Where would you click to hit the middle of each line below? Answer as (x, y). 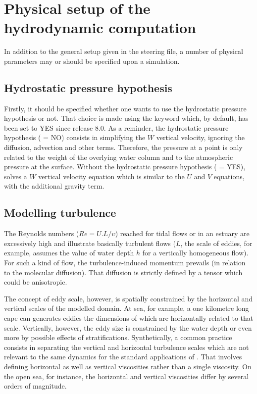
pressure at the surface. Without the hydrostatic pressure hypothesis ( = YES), (125, 167)
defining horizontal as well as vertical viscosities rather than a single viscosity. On (128, 366)
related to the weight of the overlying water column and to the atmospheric (119, 157)
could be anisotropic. (36, 282)
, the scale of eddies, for (216, 243)
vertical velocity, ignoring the (200, 137)
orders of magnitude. (35, 386)
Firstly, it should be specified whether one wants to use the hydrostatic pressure (125, 108)
